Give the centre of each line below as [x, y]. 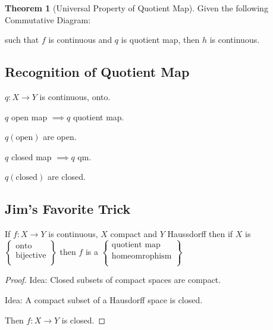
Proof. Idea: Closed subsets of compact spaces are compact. [113, 280]
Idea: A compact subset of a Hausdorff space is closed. [104, 299]
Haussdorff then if [200, 234]
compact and [134, 234]
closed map [31, 156]
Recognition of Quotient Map [97, 72]
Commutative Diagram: [48, 19]
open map [29, 116]
